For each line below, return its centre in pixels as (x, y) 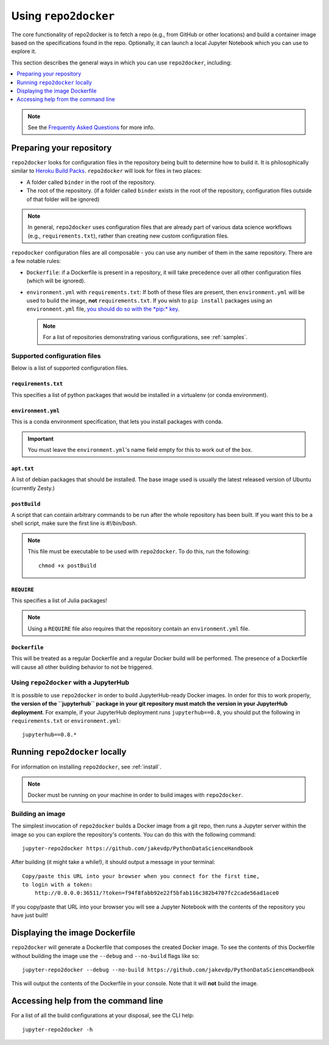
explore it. (24, 51)
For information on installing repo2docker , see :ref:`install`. (86, 767)
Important (41, 438)
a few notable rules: (36, 261)
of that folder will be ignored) (63, 199)
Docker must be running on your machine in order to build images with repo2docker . (135, 795)
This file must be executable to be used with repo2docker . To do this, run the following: (139, 552)
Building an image (38, 814)
